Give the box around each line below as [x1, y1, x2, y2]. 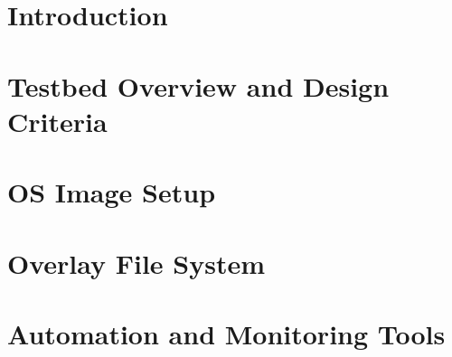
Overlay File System [7, 244, 266, 281]
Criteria [7, 102, 108, 139]
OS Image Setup [7, 174, 216, 211]
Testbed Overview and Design [7, 67, 390, 104]
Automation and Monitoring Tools [7, 315, 446, 352]
